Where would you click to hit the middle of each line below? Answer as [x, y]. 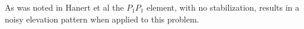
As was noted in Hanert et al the [64, 7]
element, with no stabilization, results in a [223, 7]
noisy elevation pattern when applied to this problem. [102, 19]
